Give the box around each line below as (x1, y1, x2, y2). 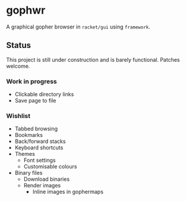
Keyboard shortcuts (14, 144, 64, 151)
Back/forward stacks (14, 138, 66, 145)
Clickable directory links (14, 91, 74, 98)
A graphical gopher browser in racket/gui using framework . (6, 23, 150, 30)
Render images (23, 182, 61, 189)
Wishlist (6, 111, 31, 120)
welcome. (6, 62, 30, 69)
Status (6, 40, 31, 50)
